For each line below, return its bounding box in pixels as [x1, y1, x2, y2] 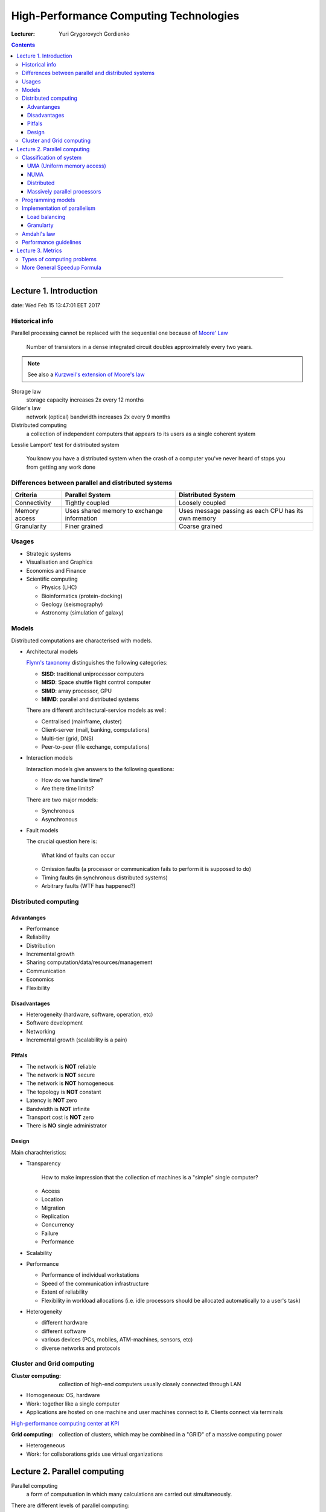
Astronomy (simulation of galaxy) [41, 609, 124, 616]
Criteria [14, 490, 37, 499]
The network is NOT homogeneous [26, 1080, 114, 1087]
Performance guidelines [22, 238, 81, 246]
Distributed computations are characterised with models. [11, 637, 153, 644]
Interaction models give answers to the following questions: [26, 765, 174, 772]
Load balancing [27, 213, 66, 220]
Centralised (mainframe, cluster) [41, 717, 122, 725]
